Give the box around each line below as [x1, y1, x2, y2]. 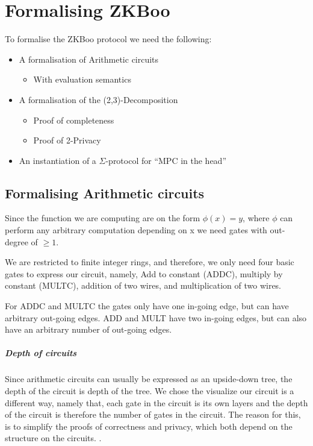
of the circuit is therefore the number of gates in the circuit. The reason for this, [5, 408, 301, 421]
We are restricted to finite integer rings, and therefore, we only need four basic [5, 256, 294, 268]
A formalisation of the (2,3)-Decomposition [19, 93, 178, 105]
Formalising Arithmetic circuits [5, 183, 205, 202]
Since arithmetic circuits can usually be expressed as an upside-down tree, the [5, 372, 293, 385]
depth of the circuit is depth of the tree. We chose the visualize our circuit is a [5, 384, 294, 397]
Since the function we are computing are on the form [5, 212, 200, 224]
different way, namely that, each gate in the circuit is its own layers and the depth [5, 396, 308, 409]
